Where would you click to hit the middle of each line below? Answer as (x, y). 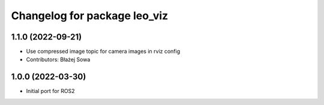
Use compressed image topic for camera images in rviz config (103, 52)
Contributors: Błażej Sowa (58, 59)
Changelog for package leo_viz (90, 16)
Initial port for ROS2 (50, 91)
